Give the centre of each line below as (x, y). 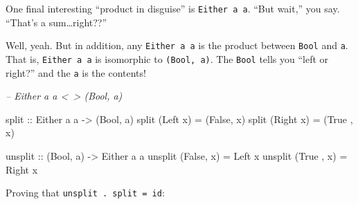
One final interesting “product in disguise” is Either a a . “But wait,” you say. (173, 8)
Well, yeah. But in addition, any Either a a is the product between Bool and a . (177, 45)
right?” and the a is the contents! (76, 72)
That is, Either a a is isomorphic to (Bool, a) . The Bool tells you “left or (167, 58)
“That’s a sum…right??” (56, 22)
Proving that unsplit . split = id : (85, 193)
